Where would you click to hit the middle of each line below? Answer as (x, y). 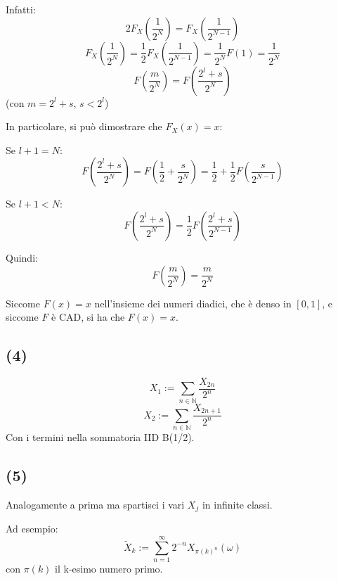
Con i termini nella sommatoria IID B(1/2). (100, 436)
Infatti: (21, 9)
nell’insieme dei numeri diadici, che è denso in (193, 303)
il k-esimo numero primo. (109, 568)
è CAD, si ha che (88, 317)
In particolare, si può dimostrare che (84, 126)
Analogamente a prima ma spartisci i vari (95, 504)
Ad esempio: (32, 529)
